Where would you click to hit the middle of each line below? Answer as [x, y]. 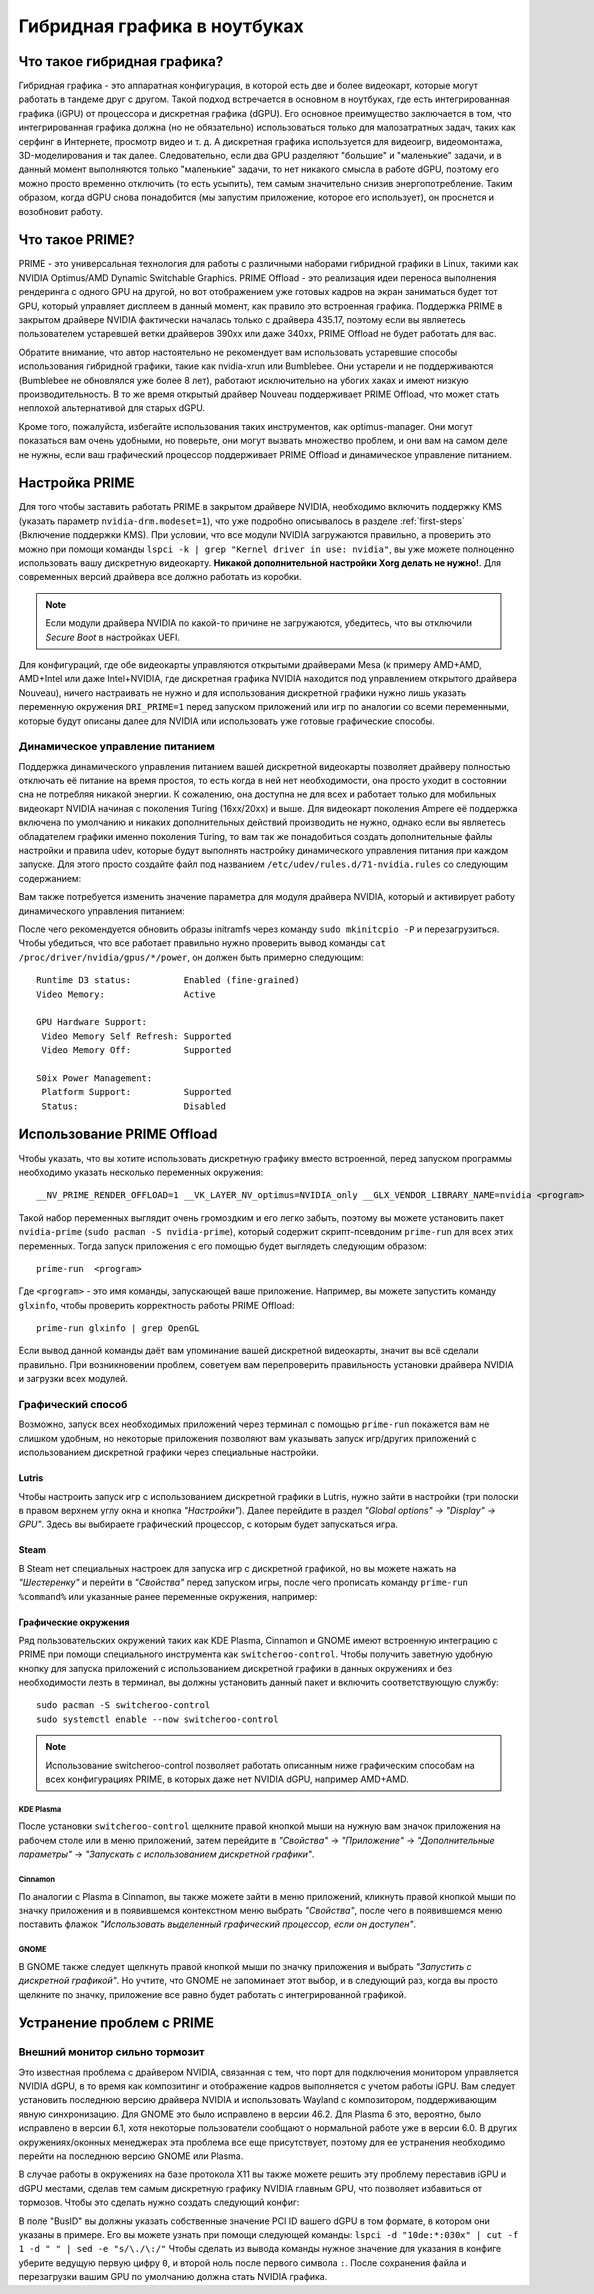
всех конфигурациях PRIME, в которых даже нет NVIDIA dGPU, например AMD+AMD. [227, 1779]
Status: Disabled [134, 1106]
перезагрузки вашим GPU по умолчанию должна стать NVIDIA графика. [173, 2277]
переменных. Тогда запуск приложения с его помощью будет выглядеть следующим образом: [222, 1246]
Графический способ [73, 1405]
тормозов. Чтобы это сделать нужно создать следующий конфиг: [159, 2202]
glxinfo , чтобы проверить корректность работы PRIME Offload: [156, 1305]
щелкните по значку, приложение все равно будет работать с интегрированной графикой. [212, 1994]
